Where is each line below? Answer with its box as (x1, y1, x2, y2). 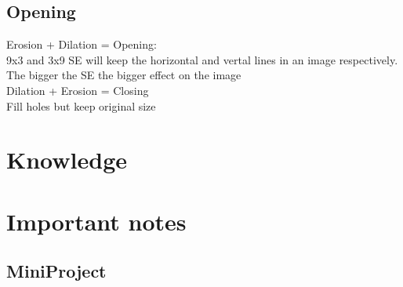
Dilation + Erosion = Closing (6, 82, 149, 98)
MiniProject (6, 259, 107, 283)
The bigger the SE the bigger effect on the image (6, 67, 241, 83)
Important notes (6, 205, 187, 237)
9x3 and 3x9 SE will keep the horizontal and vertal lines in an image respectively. (6, 51, 398, 67)
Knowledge (6, 143, 128, 176)
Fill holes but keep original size (6, 97, 156, 114)
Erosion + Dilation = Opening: (6, 36, 157, 53)
